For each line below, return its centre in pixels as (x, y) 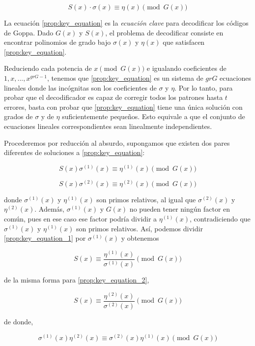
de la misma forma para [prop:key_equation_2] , (77, 280)
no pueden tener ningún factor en (180, 209)
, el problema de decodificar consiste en (164, 32)
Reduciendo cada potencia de (48, 68)
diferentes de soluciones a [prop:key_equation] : (74, 152)
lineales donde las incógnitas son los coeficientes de (80, 87)
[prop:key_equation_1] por (45, 238)
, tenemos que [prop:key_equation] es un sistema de (125, 78)
